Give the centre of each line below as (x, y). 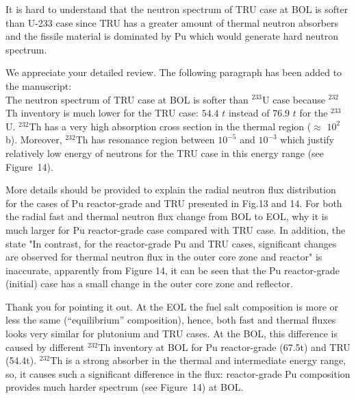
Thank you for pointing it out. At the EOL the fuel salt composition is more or (172, 306)
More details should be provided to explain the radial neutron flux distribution (171, 190)
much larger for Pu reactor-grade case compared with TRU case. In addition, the (176, 229)
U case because (294, 99)
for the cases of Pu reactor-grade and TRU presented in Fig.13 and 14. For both (174, 203)
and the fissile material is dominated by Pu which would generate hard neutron (172, 36)
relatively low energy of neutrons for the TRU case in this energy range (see (165, 153)
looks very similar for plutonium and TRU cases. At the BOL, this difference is (171, 334)
